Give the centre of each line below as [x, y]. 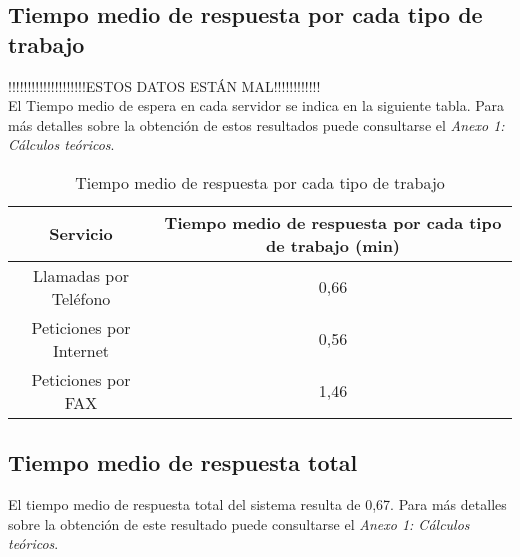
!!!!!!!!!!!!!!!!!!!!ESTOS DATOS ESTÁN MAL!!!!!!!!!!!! [164, 85]
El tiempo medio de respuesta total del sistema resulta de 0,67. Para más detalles [257, 504]
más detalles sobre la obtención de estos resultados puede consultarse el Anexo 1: [256, 124]
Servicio [81, 234]
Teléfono [81, 298]
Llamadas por [81, 275]
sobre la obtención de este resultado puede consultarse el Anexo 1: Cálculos [239, 523]
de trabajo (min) [333, 245]
